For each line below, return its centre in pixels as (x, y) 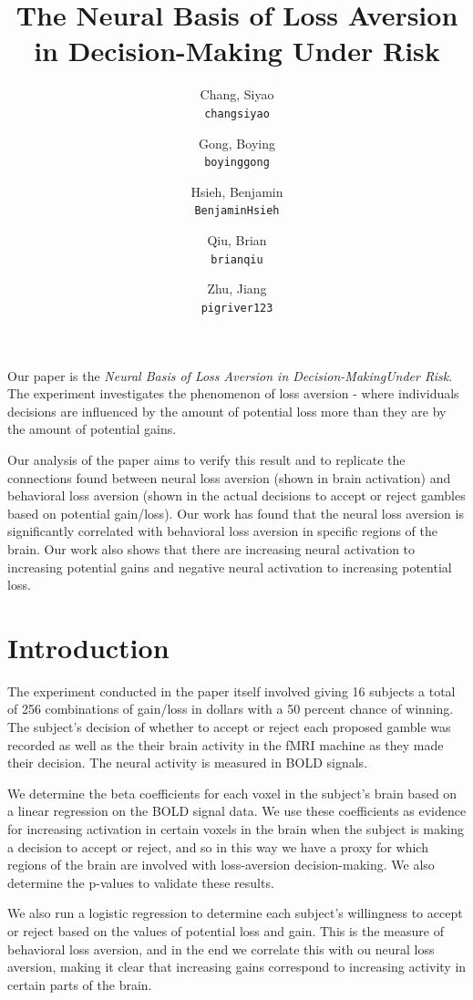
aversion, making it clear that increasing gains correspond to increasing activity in (237, 967)
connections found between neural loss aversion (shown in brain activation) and (229, 477)
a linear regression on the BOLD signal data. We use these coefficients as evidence (237, 811)
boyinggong (237, 163)
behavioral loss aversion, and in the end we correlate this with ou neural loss (221, 948)
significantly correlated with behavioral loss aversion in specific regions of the (222, 531)
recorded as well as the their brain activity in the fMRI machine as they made (226, 744)
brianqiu (237, 259)
